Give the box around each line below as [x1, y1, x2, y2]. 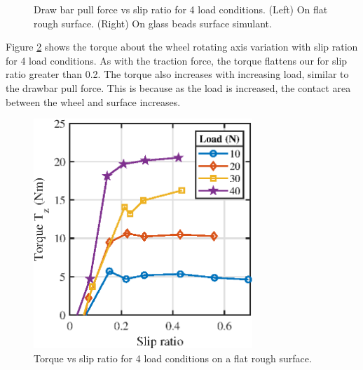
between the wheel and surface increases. [6, 94, 181, 109]
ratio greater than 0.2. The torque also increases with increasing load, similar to [6, 67, 349, 81]
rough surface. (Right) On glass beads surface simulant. [34, 15, 272, 30]
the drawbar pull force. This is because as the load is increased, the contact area [6, 80, 351, 95]
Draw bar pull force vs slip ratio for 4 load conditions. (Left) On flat [34, 2, 328, 16]
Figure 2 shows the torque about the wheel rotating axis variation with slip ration [6, 39, 358, 54]
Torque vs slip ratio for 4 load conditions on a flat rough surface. [34, 350, 312, 365]
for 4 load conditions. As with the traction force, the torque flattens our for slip [6, 53, 348, 67]
